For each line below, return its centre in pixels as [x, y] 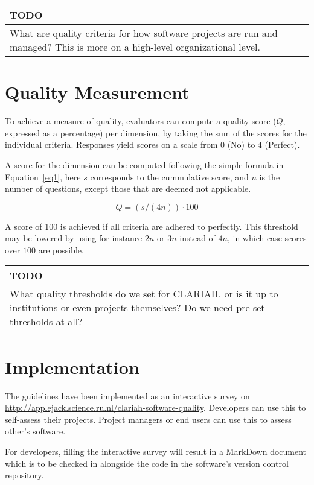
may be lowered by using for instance [74, 238]
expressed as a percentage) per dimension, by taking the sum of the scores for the [156, 132]
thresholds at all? [46, 322]
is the [270, 176]
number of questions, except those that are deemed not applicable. [128, 189]
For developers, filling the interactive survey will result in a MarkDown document [156, 451]
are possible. [61, 249]
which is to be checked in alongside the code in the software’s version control [147, 463]
